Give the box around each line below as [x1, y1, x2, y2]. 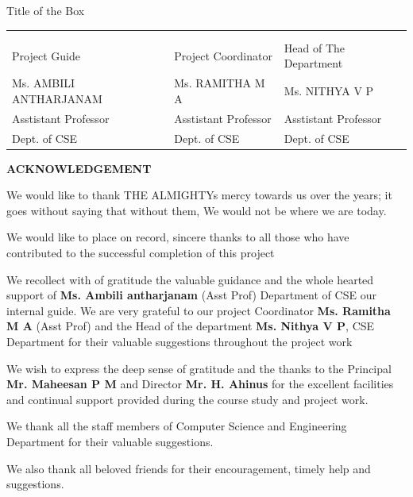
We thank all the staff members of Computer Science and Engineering [6, 418, 347, 434]
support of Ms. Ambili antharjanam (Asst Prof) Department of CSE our [6, 287, 376, 303]
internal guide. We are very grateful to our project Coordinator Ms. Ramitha [6, 302, 391, 318]
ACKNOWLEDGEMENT [6, 160, 152, 176]
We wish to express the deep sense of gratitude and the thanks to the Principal [6, 360, 392, 376]
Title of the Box [6, 2, 85, 18]
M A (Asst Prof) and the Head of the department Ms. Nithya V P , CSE [6, 318, 375, 334]
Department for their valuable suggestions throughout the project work [6, 333, 353, 349]
